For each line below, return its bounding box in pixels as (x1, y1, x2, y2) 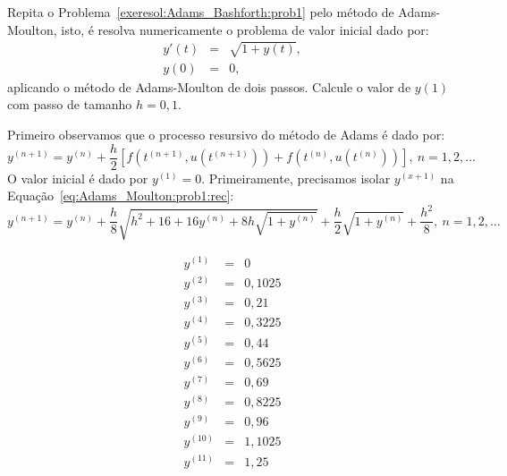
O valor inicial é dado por (7, 168, 148, 187)
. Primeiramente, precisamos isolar (201, 168, 391, 187)
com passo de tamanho (7, 95, 132, 114)
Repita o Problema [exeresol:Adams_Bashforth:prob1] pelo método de (7, 3, 394, 21)
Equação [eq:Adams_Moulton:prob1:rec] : (7, 186, 234, 205)
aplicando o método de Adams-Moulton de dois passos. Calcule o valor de (7, 77, 411, 96)
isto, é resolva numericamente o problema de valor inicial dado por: (61, 20, 429, 38)
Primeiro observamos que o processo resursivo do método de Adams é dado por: (7, 124, 445, 143)
